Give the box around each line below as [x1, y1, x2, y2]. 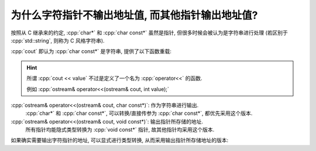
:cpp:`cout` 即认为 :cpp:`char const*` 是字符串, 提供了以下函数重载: [11, 48, 172, 55]
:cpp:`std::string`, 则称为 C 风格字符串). [11, 37, 105, 44]
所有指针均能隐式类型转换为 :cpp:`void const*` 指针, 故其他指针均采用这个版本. [25, 126, 215, 134]
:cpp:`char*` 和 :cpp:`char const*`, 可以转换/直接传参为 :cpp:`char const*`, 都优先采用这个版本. [25, 110, 253, 117]
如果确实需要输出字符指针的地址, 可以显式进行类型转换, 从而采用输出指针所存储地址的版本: [11, 137, 228, 144]
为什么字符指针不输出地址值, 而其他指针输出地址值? [11, 9, 258, 22]
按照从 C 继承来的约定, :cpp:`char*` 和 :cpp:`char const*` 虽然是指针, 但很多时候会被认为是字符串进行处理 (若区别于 [11, 29, 288, 36]
